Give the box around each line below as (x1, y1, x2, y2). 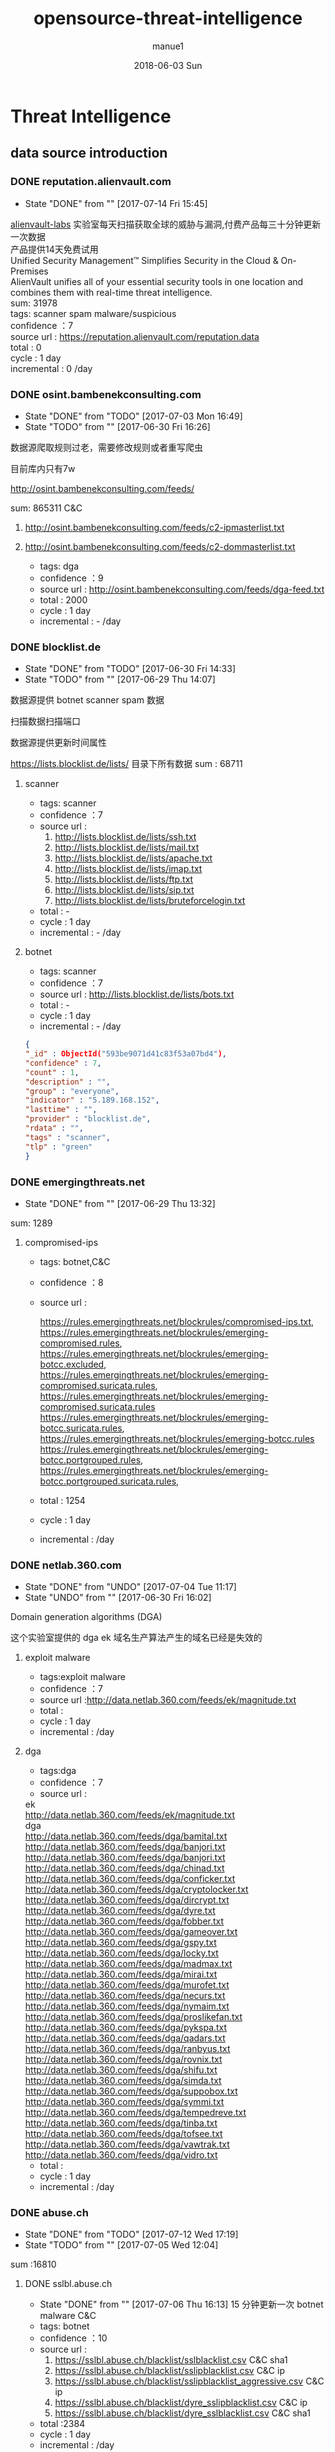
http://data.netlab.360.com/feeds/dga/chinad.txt (24, 1862, 225, 1874)
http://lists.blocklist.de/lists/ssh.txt (54, 831, 197, 843)
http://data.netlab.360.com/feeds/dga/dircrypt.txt (24, 1894, 230, 1906)
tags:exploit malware (39, 1671, 126, 1683)
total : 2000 (39, 593, 88, 606)
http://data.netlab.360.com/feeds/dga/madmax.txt (24, 1958, 233, 1970)
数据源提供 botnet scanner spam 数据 (10, 694, 165, 706)
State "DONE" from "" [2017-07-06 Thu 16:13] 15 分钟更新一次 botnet (39, 2298, 324, 2311)
